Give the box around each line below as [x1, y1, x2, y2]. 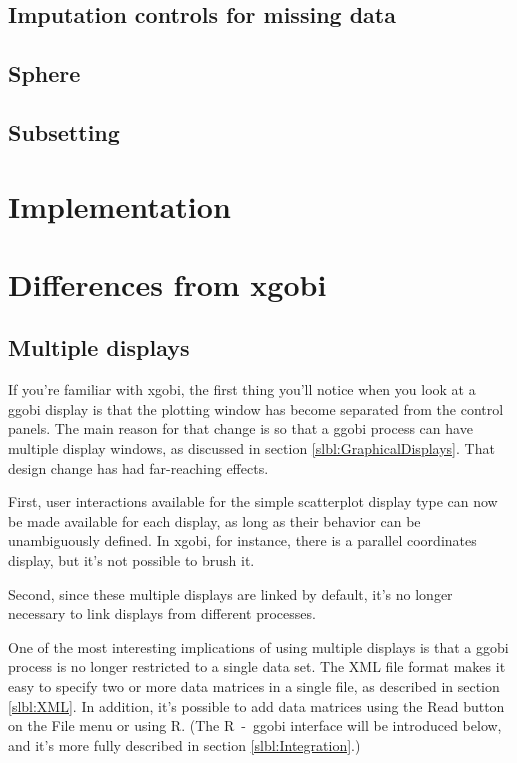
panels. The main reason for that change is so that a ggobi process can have [8, 418, 473, 439]
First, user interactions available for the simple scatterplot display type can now [8, 491, 498, 512]
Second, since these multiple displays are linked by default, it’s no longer [8, 583, 453, 604]
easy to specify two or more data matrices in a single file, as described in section [8, 676, 500, 697]
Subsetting [8, 116, 120, 147]
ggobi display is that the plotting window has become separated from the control [8, 398, 504, 419]
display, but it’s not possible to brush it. [8, 550, 255, 571]
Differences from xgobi [8, 263, 327, 304]
